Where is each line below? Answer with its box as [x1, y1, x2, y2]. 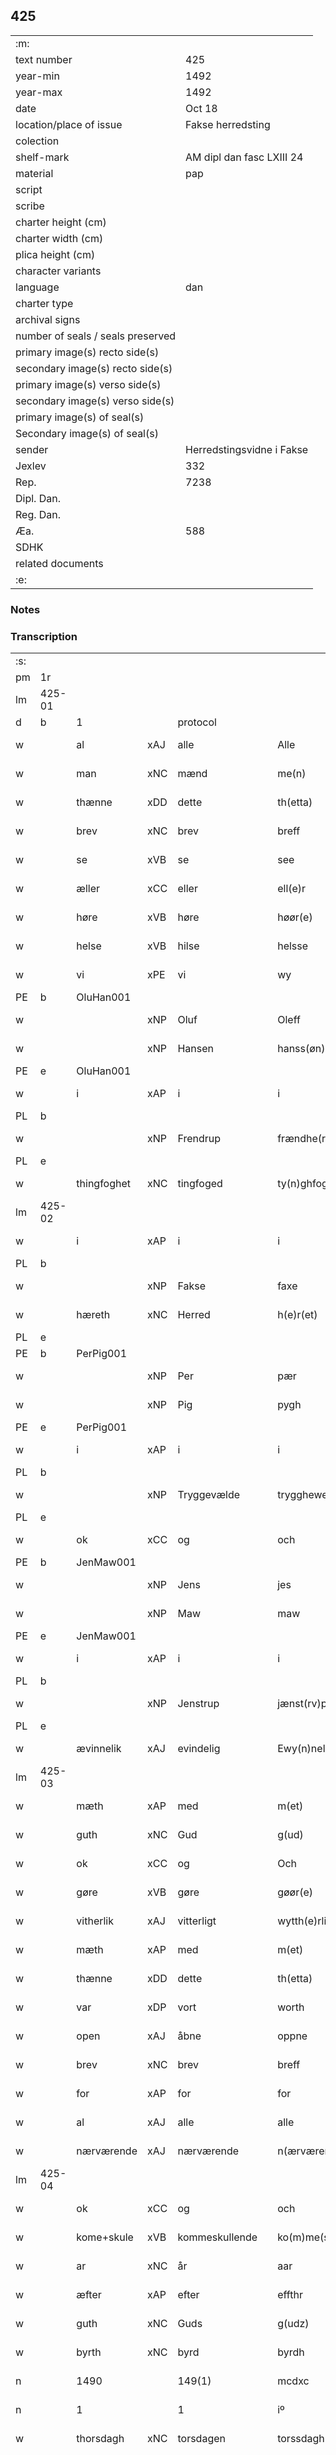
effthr [277, 2288, 303, 2302]
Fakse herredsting [185, 117, 271, 131]
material [15, 166, 54, 180]
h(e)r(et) [277, 1308, 318, 1322]
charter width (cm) [15, 231, 104, 245]
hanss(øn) [277, 1042, 326, 1056]
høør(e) [277, 910, 313, 924]
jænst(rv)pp [277, 1697, 334, 1711]
